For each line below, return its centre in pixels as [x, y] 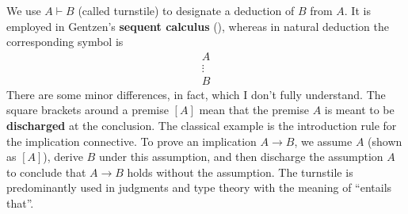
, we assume [323, 141]
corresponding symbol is [65, 42]
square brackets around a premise [88, 110]
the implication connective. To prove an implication [132, 141]
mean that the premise [254, 110]
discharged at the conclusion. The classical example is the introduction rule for [202, 126]
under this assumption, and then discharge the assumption [241, 157]
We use [24, 10]
